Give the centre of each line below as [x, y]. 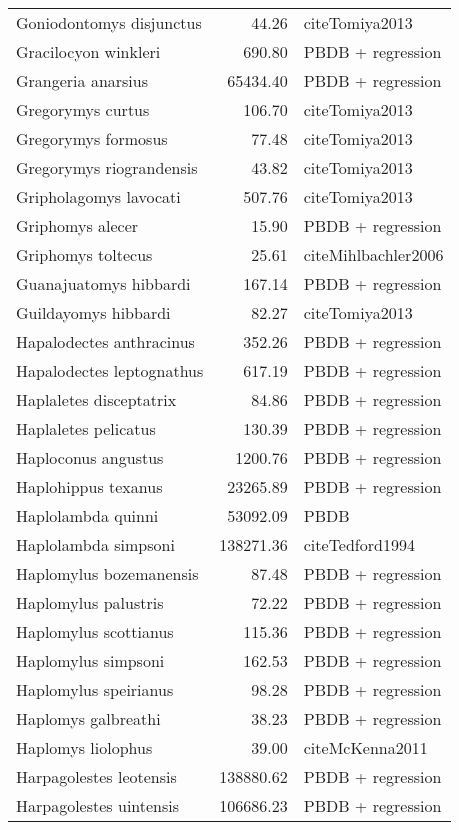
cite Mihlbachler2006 [373, 254]
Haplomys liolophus [84, 747]
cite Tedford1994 [359, 544]
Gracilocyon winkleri [88, 51]
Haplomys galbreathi [88, 718]
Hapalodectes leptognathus [110, 370]
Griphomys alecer [77, 225]
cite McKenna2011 [365, 747]
